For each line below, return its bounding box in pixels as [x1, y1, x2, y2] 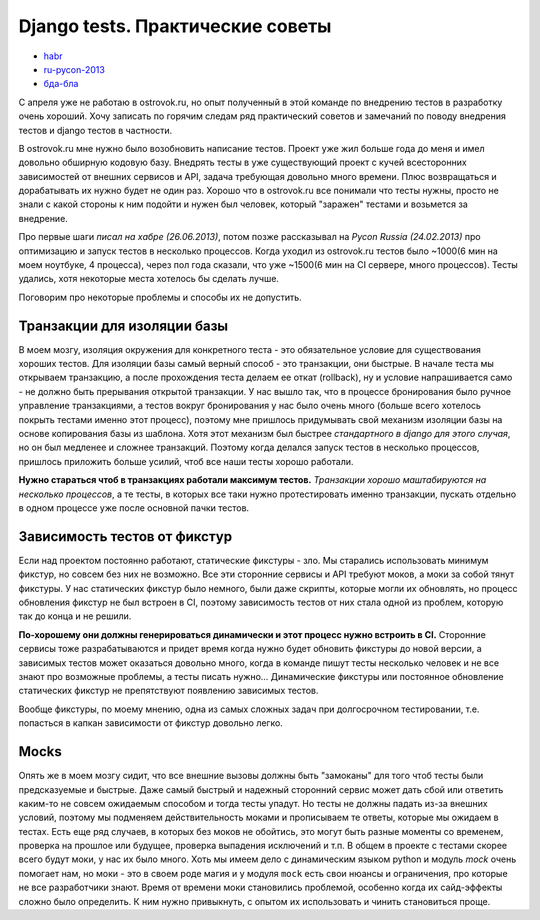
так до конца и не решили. [18, 610, 132, 622]
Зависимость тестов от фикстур [18, 528, 233, 545]
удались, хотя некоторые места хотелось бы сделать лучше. [18, 273, 280, 285]
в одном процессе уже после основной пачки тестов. [18, 502, 250, 514]
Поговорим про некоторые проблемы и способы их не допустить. [18, 291, 302, 303]
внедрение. [18, 212, 69, 224]
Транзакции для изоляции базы [18, 317, 229, 334]
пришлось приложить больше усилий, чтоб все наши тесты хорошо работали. [18, 455, 354, 467]
